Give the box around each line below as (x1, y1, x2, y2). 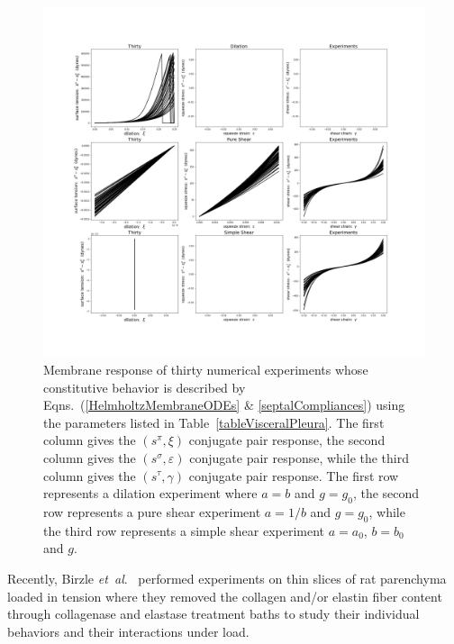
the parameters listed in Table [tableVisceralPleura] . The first (43, 413, 385, 431)
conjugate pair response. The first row (188, 466, 399, 485)
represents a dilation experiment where (43, 484, 258, 503)
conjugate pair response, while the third (189, 448, 410, 467)
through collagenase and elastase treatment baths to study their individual (7, 604, 420, 623)
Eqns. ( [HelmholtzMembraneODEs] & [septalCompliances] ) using (43, 395, 405, 414)
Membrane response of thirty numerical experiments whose (43, 359, 368, 378)
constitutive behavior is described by (43, 377, 246, 396)
